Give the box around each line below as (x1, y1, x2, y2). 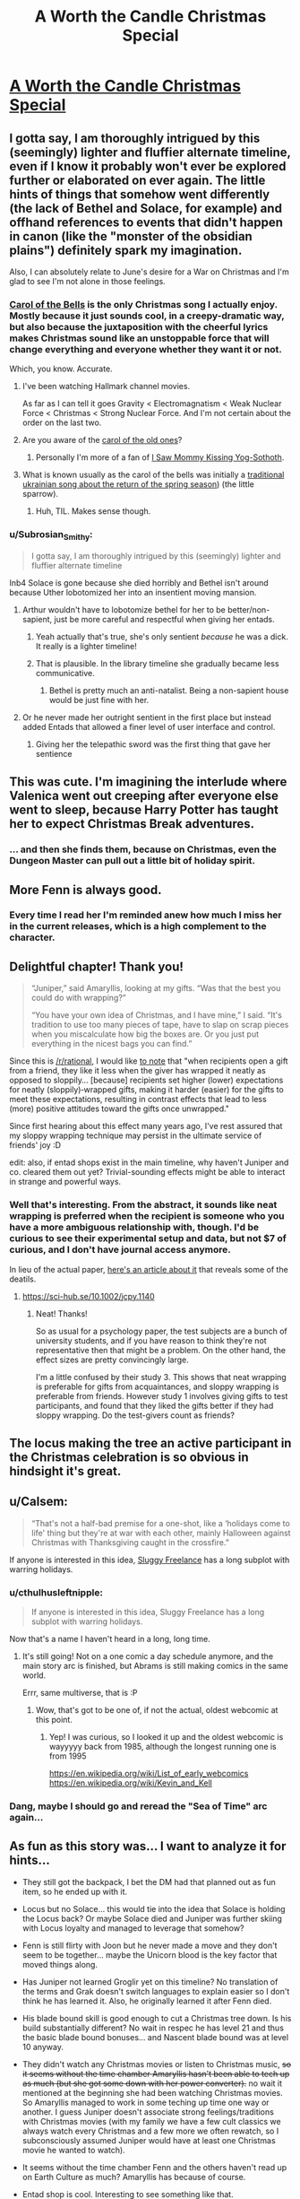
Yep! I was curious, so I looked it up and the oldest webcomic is (48, 1732, 284, 1743)
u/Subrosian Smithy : (9, 528, 93, 543)
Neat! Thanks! (35, 1308, 88, 1319)
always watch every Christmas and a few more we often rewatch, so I (21, 2125, 279, 2136)
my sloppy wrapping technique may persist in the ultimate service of (9, 1130, 262, 1141)
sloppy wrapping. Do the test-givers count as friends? (35, 1410, 236, 1421)
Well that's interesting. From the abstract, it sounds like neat (9, 1199, 278, 1212)
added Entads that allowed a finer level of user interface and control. (21, 721, 276, 732)
